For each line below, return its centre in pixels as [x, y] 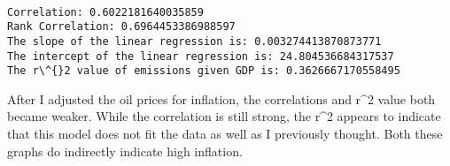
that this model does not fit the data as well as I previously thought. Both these [225, 134]
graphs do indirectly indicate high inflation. [125, 151]
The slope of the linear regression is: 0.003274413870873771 [194, 41]
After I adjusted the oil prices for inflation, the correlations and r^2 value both [221, 98]
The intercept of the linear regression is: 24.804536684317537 [201, 56]
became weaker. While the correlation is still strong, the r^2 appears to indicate [224, 116]
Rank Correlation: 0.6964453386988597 [121, 27]
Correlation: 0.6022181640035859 [105, 12]
